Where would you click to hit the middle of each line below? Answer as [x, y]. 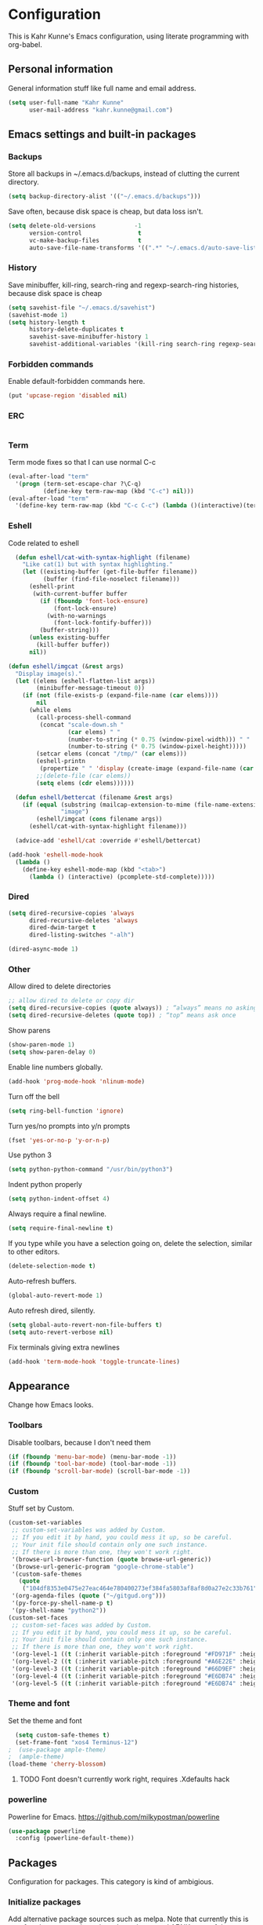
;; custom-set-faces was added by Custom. [82, 1625]
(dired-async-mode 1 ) [43, 949]
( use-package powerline [47, 1831]
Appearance [39, 1386]
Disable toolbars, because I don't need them [79, 1442]
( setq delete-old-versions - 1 [75, 226]
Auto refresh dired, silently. [52, 1310]
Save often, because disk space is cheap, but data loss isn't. [106, 212]
